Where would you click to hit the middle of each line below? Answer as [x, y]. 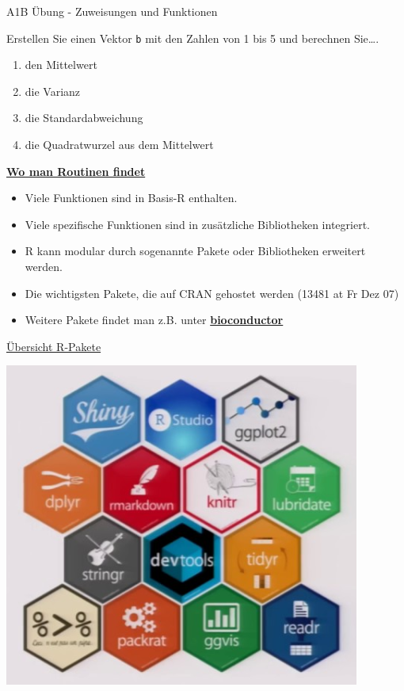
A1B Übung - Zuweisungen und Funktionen [112, 11]
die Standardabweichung [84, 118]
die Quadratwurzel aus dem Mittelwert [119, 145]
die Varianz [53, 91]
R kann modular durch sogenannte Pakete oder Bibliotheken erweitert [195, 251]
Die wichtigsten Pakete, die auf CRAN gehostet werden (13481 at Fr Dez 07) [212, 293]
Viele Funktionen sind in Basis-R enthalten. [131, 198]
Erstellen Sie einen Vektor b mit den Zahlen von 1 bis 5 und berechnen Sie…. [193, 38]
